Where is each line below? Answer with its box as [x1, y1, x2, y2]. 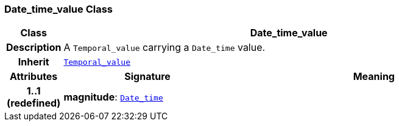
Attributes [10, 70, 58, 83]
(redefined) [7, 97, 61, 110]
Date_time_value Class [4, 3, 113, 15]
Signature [124, 70, 171, 83]
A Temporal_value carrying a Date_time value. [63, 41, 266, 54]
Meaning [353, 70, 395, 83]
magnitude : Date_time [63, 91, 163, 104]
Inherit [18, 56, 49, 68]
